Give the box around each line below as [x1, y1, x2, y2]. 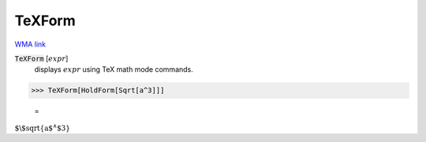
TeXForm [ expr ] [14, 54, 69, 63]
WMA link [14, 39, 47, 49]
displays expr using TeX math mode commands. [34, 65, 193, 74]
